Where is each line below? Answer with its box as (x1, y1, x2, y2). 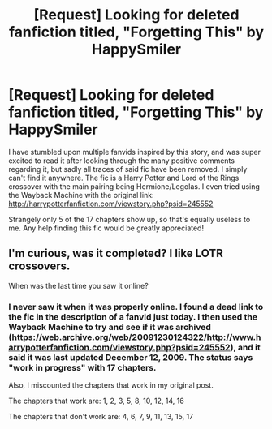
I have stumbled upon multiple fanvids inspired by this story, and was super (8, 147, 261, 157)
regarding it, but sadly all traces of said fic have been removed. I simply (8, 164, 248, 174)
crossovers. (8, 260, 71, 273)
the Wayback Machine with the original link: (8, 190, 154, 199)
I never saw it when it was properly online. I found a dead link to (8, 301, 264, 312)
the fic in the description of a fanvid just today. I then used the (8, 311, 258, 322)
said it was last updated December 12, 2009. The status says (8, 351, 253, 363)
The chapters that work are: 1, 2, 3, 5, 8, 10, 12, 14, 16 (8, 396, 184, 406)
